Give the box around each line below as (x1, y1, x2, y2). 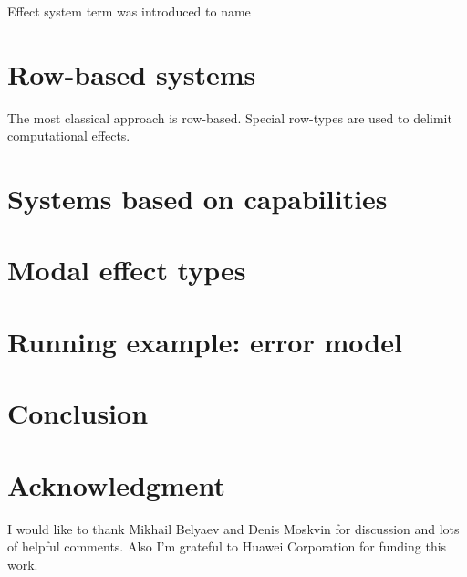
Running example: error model (7, 322, 402, 360)
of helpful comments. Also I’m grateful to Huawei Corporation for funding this (7, 537, 447, 556)
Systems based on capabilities (7, 180, 388, 217)
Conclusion (7, 394, 149, 432)
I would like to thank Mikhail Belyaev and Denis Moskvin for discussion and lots (7, 519, 460, 538)
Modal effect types (7, 251, 246, 288)
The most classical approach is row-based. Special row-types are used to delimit (7, 108, 452, 127)
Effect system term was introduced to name (7, 2, 251, 20)
